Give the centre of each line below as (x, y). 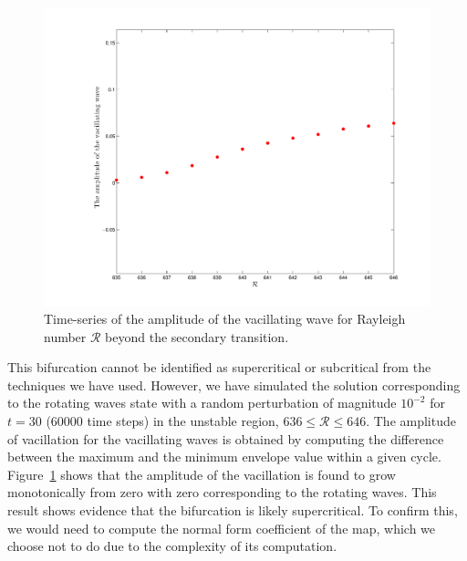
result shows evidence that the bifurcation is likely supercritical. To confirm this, (233, 510)
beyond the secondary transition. (197, 336)
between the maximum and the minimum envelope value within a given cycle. (224, 457)
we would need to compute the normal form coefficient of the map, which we (222, 528)
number (65, 336)
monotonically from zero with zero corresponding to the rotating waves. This (222, 492)
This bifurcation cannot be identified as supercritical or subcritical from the (219, 367)
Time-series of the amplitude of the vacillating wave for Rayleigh (225, 319)
